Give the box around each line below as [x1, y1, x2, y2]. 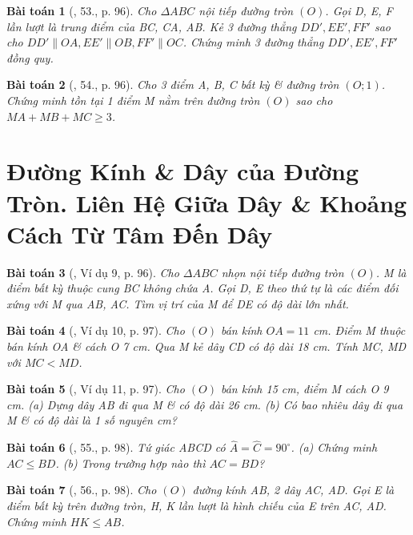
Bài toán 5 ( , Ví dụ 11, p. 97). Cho [6, 380, 185, 397]
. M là [375, 263, 407, 280]
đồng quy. [6, 49, 54, 66]
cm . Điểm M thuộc [313, 322, 406, 339]
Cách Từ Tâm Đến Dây [6, 217, 273, 250]
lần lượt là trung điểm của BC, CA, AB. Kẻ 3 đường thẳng [6, 18, 297, 34]
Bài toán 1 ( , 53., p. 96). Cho [6, 2, 157, 18]
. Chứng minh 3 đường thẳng [182, 34, 324, 50]
